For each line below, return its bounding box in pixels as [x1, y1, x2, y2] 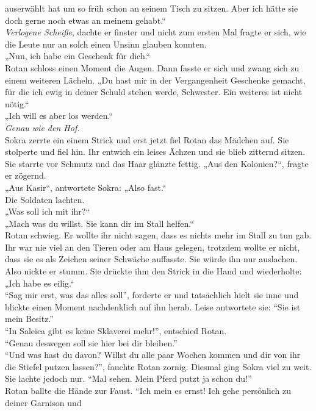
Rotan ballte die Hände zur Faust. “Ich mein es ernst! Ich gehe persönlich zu [5, 384, 291, 396]
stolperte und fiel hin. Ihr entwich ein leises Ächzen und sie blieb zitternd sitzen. [5, 145, 306, 158]
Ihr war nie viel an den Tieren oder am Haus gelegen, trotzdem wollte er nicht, [5, 240, 300, 253]
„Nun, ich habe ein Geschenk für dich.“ [5, 49, 151, 62]
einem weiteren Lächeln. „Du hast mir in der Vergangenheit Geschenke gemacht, [5, 73, 306, 86]
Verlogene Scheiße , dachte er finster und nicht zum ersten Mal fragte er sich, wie [5, 26, 306, 38]
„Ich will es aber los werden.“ [5, 109, 113, 122]
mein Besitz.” [5, 312, 54, 325]
